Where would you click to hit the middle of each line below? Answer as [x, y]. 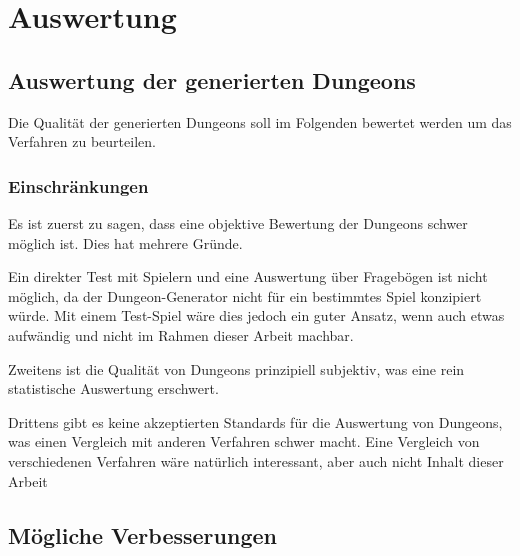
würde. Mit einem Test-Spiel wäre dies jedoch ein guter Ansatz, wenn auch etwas [256, 315]
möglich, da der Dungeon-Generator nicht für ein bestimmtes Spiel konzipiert [245, 295]
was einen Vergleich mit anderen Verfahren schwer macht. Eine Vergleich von [244, 441]
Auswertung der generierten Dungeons [212, 79]
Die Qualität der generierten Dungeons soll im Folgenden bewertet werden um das [260, 121]
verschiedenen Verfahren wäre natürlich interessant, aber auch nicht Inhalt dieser [256, 460]
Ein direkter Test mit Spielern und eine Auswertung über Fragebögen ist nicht [248, 276]
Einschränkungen [78, 185]
